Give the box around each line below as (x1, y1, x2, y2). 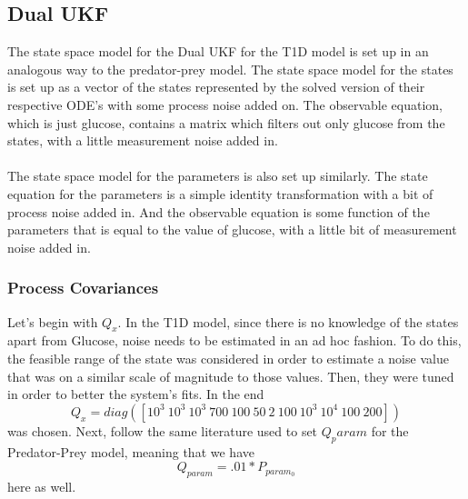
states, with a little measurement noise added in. (7, 131, 278, 150)
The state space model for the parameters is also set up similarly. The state (7, 166, 428, 185)
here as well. (7, 476, 76, 495)
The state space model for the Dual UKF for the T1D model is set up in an (7, 42, 429, 61)
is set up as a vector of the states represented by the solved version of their (7, 77, 425, 96)
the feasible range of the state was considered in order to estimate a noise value (7, 348, 449, 367)
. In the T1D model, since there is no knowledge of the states (117, 312, 459, 331)
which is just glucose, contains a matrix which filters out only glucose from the (7, 113, 445, 132)
